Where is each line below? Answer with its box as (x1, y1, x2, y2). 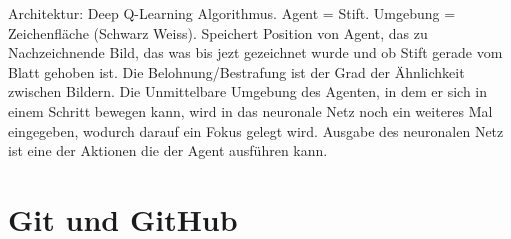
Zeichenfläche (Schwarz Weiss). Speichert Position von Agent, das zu (8, 22, 428, 43)
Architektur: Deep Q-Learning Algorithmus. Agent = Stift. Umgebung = (8, 3, 456, 23)
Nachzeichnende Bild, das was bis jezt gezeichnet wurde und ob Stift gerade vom (8, 42, 503, 63)
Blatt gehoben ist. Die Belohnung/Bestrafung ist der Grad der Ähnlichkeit (8, 61, 465, 82)
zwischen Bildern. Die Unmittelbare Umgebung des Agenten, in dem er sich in (8, 81, 488, 102)
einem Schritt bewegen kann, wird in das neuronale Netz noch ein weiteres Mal (8, 100, 493, 121)
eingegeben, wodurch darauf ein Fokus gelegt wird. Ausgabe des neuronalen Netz (8, 120, 504, 141)
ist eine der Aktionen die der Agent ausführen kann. (8, 140, 328, 161)
